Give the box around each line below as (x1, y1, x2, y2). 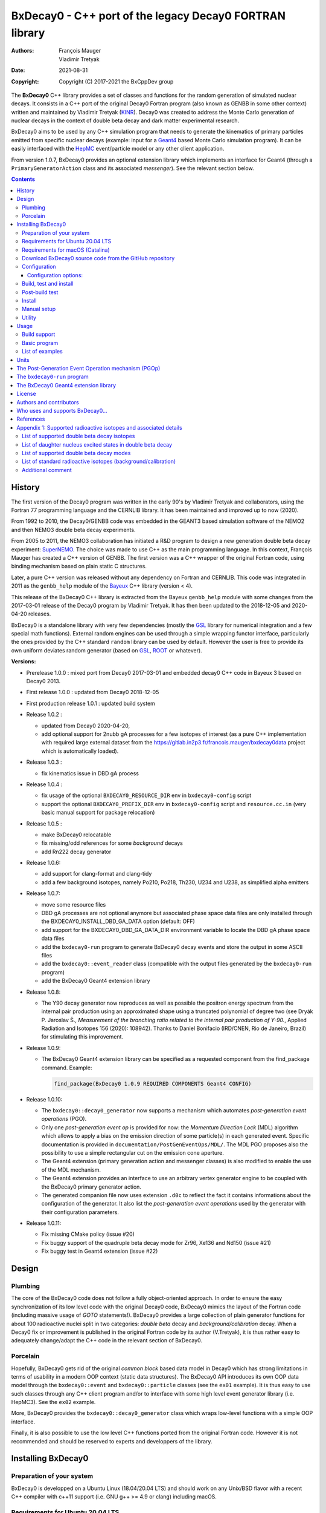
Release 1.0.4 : (26, 781, 63, 788)
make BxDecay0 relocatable (41, 831, 112, 838)
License (16, 390, 36, 398)
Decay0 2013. (26, 678, 61, 685)
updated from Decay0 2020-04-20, (41, 722, 130, 729)
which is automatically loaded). (41, 747, 119, 755)
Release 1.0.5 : (26, 820, 62, 827)
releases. (28, 610, 51, 617)
